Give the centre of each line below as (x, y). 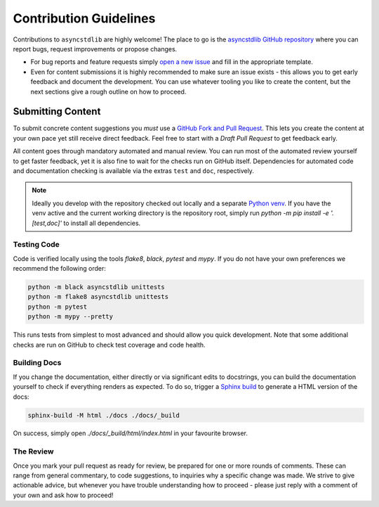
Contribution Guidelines (84, 18)
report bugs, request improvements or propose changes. (95, 49)
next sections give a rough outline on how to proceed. (108, 91)
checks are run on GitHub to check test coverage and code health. (109, 345)
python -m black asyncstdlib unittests (96, 287)
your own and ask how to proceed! (63, 495)
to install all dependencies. (102, 223)
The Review (33, 451)
